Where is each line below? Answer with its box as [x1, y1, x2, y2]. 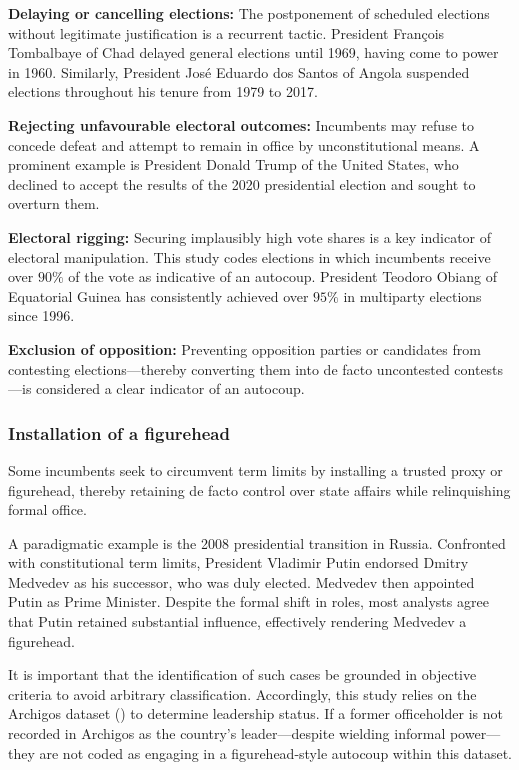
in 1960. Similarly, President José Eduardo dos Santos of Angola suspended [8, 61, 470, 82]
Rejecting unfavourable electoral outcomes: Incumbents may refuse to [8, 114, 474, 135]
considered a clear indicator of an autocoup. [36, 378, 305, 399]
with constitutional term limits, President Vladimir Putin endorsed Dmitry [8, 552, 469, 573]
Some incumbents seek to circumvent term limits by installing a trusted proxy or [8, 459, 503, 480]
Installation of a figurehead [8, 420, 230, 445]
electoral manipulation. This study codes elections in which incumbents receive [8, 246, 491, 267]
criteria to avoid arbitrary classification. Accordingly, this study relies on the [8, 683, 477, 704]
